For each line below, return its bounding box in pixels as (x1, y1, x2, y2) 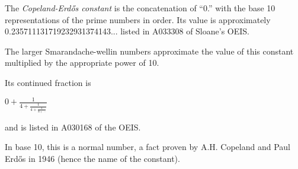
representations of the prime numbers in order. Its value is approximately (5, 13, 271, 25)
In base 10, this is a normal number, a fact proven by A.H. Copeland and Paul (5, 141, 291, 153)
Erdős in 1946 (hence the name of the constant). (5, 152, 180, 164)
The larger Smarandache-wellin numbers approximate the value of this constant (5, 44, 294, 57)
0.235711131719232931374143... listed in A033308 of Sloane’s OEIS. (5, 25, 249, 37)
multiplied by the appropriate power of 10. (5, 56, 159, 69)
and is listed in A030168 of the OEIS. (5, 120, 141, 133)
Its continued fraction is (5, 76, 91, 88)
